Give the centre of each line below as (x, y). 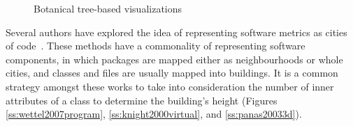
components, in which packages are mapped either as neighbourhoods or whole (174, 59)
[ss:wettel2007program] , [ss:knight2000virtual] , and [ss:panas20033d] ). (154, 114)
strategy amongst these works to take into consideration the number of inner (170, 86)
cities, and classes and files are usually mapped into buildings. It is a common (172, 73)
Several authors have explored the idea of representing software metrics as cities (176, 32)
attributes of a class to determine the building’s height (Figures (142, 100)
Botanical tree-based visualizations (108, 8)
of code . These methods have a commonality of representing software (156, 46)
